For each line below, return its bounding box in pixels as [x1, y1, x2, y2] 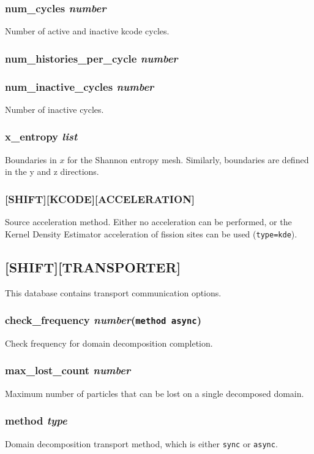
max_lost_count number [5, 363, 131, 378]
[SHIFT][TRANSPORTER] [5, 257, 181, 276]
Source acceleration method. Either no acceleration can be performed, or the [5, 215, 292, 228]
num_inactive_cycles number [5, 79, 154, 94]
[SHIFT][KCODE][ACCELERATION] [5, 191, 195, 206]
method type [5, 413, 67, 428]
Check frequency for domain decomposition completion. [5, 336, 213, 349]
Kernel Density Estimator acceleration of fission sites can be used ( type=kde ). [5, 227, 297, 240]
